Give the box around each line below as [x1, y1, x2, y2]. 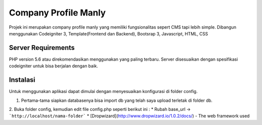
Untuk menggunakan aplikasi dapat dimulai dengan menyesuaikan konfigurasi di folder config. [9, 89, 198, 94]
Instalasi [9, 76, 36, 84]
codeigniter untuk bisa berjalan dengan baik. [9, 63, 98, 69]
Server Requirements [9, 44, 75, 52]
